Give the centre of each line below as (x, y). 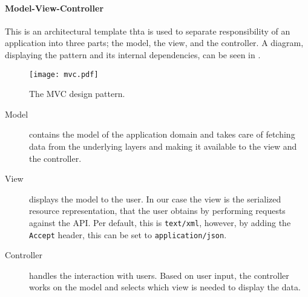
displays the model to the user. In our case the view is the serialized (155, 199)
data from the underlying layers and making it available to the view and (163, 146)
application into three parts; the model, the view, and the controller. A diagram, (154, 43)
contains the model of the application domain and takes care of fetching (162, 134)
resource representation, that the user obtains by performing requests (157, 211)
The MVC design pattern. (77, 94)
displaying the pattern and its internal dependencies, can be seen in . (133, 54)
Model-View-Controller (54, 8)
